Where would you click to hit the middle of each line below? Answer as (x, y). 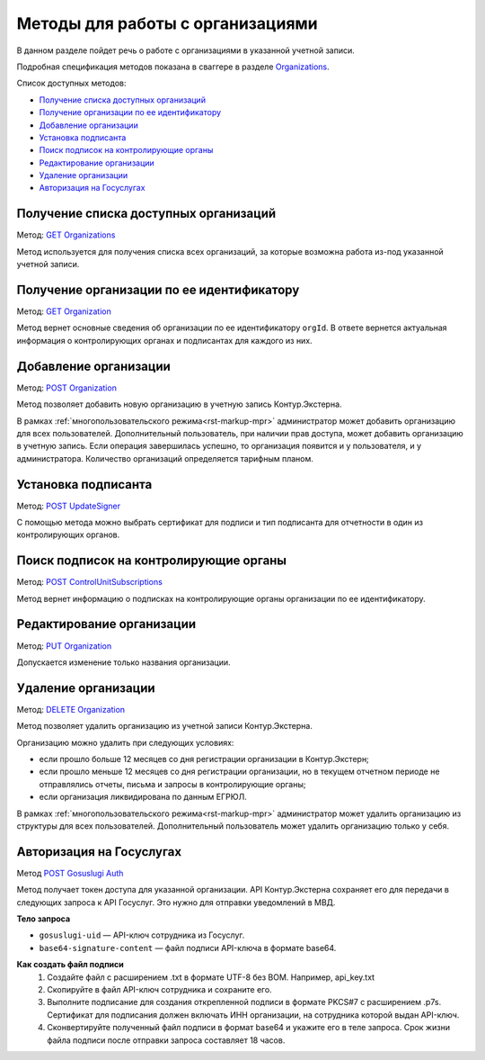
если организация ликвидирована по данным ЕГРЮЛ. (143, 797)
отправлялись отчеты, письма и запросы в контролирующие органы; (172, 784)
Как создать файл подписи (71, 965)
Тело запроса (44, 919)
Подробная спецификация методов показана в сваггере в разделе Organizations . (173, 67)
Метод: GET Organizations (66, 235)
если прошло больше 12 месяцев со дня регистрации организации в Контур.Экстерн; (204, 759)
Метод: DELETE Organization (71, 709)
